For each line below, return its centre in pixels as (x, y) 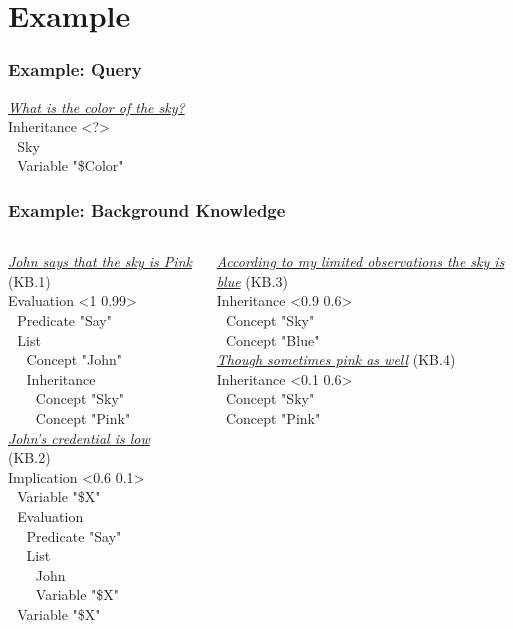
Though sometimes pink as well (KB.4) (336, 359)
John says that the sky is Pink (100, 261)
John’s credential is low (79, 437)
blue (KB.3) (252, 280)
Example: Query (75, 69)
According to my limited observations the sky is (360, 261)
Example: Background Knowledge (147, 209)
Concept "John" (74, 359)
